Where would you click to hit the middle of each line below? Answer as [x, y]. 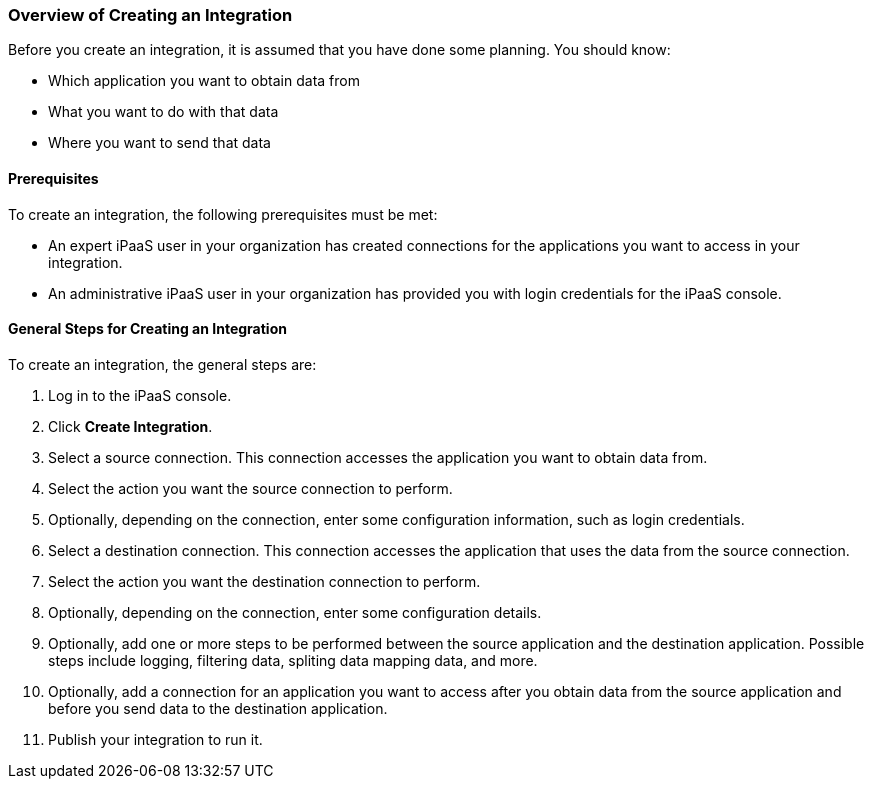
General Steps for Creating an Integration [147, 329]
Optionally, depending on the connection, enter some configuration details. [295, 612]
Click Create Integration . [130, 426]
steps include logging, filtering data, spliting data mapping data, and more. [293, 660]
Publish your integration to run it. [155, 739]
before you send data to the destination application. [218, 708]
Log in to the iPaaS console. [140, 395]
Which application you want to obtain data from [204, 81]
